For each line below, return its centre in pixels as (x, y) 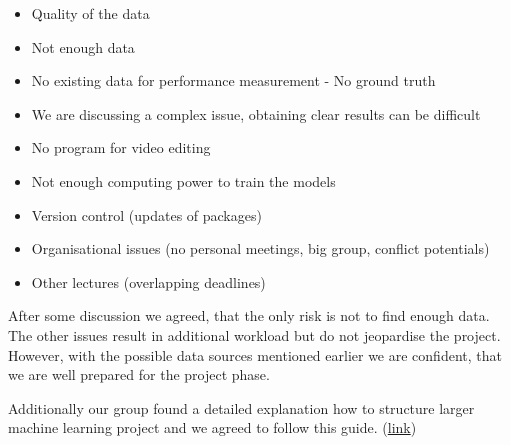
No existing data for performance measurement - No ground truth (233, 80)
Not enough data (83, 46)
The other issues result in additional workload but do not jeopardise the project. (254, 334)
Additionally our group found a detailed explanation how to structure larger (241, 407)
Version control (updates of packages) (146, 214)
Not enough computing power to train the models (183, 180)
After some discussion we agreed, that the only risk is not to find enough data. (249, 315)
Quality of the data (90, 13)
